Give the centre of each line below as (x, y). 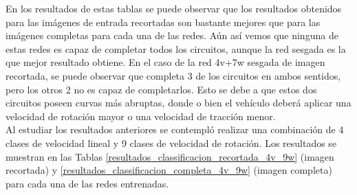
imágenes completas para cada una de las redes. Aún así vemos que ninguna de (172, 35)
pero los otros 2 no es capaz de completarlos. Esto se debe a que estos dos (161, 89)
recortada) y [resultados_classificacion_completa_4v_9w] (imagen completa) (169, 170)
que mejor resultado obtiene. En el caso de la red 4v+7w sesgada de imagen (165, 62)
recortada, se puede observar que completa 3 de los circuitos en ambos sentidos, (173, 75)
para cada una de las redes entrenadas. (87, 183)
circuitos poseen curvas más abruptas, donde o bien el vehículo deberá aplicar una (178, 103)
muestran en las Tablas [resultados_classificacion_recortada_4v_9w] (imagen (170, 156)
